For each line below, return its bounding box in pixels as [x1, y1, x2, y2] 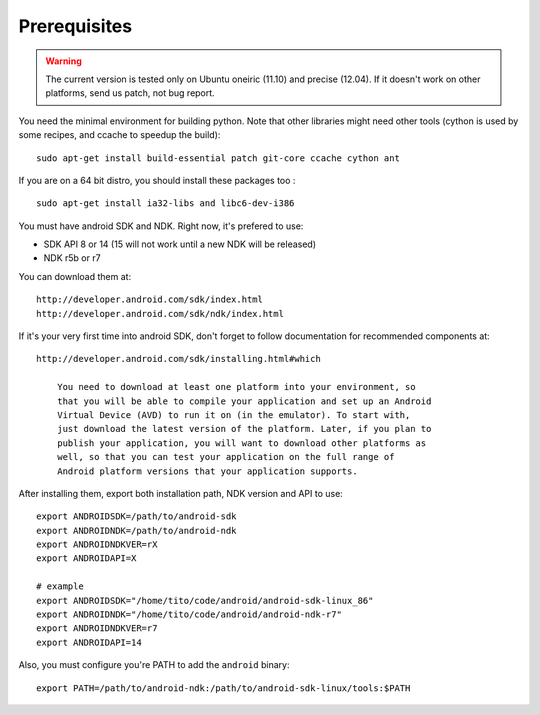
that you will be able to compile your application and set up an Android [56, 395, 432, 407]
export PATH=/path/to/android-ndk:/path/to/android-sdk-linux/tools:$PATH [36, 682, 411, 694]
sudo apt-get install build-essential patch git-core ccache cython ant [36, 152, 400, 164]
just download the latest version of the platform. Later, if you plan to [56, 423, 432, 435]
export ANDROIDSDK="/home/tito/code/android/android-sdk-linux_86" [36, 595, 374, 606]
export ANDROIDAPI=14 [36, 636, 142, 648]
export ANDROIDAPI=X [36, 553, 137, 564]
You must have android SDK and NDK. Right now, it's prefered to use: [18, 220, 304, 232]
